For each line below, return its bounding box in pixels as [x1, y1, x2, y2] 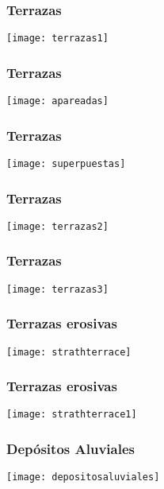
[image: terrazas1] [6, 33, 109, 45]
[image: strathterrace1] [6, 409, 137, 421]
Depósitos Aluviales [6, 439, 135, 459]
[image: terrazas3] [6, 283, 109, 295]
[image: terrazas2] [6, 220, 109, 232]
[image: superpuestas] [6, 157, 126, 169]
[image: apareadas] [6, 95, 109, 107]
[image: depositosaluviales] [6, 472, 160, 483]
